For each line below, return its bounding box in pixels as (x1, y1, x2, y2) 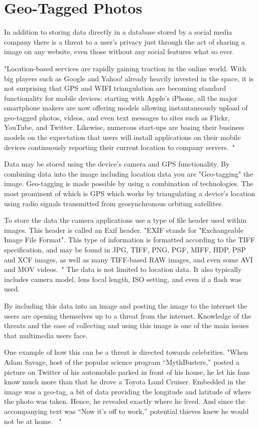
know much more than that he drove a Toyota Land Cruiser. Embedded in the (4, 376, 245, 387)
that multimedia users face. (4, 330, 88, 340)
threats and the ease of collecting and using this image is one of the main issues (4, 320, 249, 331)
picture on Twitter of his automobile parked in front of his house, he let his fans (4, 366, 250, 377)
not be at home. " (4, 415, 62, 426)
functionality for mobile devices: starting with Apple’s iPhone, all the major (4, 92, 237, 103)
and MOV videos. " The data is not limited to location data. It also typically (4, 264, 242, 274)
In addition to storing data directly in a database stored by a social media (4, 27, 232, 37)
